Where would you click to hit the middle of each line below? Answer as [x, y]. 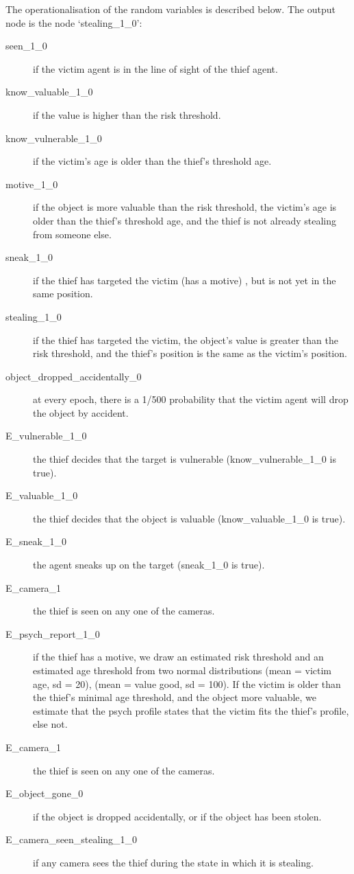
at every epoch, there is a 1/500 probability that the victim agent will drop [191, 399]
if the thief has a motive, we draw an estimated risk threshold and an [178, 657]
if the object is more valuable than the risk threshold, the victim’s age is [185, 207]
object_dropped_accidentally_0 [74, 376]
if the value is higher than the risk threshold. [127, 114]
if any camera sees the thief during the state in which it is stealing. [173, 862]
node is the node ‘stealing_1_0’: [74, 22]
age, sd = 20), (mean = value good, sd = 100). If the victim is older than [187, 683]
